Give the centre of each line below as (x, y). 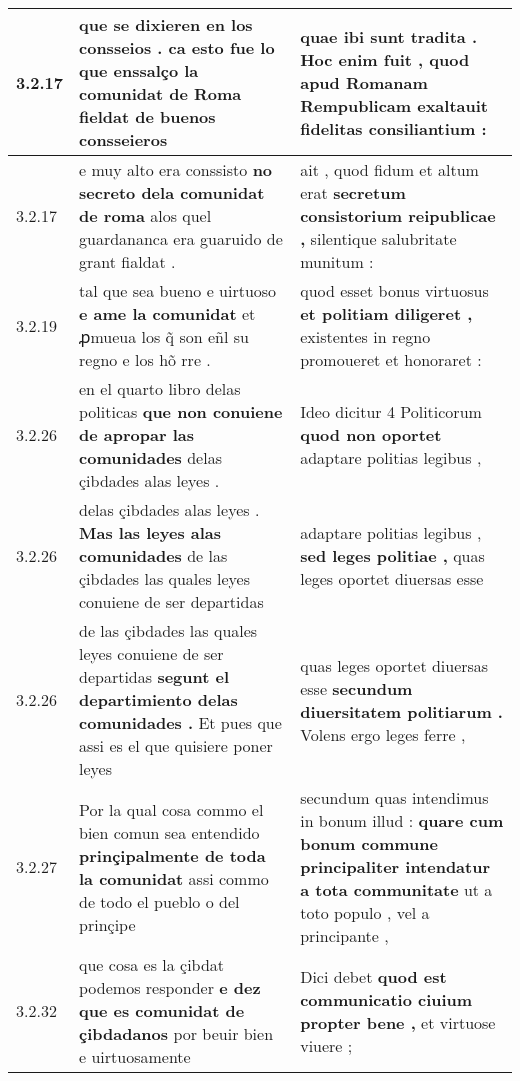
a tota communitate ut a (396, 889)
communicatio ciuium (386, 999)
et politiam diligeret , (386, 313)
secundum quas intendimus (394, 797)
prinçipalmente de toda (172, 855)
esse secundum (356, 688)
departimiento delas (158, 699)
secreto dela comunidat (172, 192)
